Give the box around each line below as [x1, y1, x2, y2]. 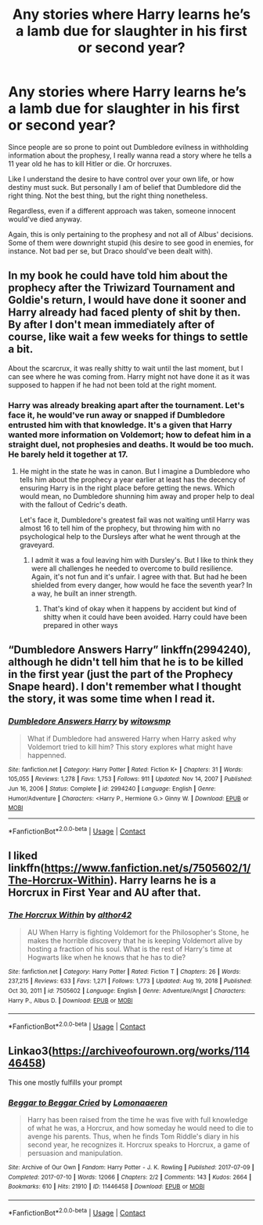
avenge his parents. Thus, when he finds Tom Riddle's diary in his [27, 1132, 240, 1141]
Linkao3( [8, 1045, 52, 1058]
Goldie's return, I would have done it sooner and [8, 293, 247, 307]
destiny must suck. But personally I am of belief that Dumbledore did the [8, 182, 241, 191]
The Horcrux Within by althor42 [8, 910, 132, 921]
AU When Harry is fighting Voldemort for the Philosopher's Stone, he [27, 928, 250, 937]
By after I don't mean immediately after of [8, 318, 215, 331]
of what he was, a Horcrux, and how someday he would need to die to [27, 1124, 254, 1133]
